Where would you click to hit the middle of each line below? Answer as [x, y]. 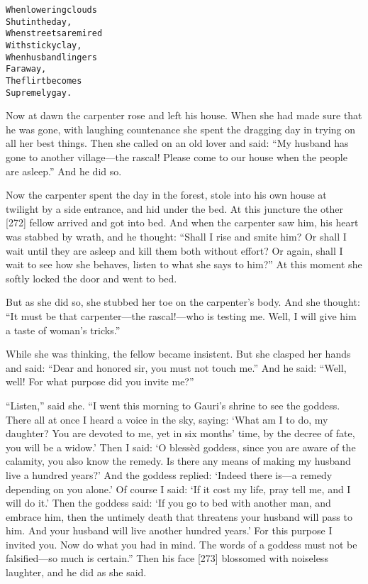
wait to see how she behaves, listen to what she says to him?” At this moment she [184, 264]
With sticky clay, [44, 45]
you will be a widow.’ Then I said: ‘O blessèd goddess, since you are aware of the [181, 447]
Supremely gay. [39, 93]
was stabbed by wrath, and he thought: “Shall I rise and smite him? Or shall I [176, 236]
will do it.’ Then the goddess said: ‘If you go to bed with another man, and [168, 503]
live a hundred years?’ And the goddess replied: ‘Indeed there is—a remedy [169, 474]
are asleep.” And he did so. [64, 171]
